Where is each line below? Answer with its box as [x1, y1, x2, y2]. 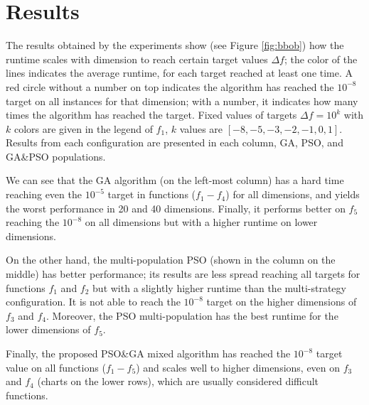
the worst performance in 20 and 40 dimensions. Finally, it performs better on [6, 200, 346, 215]
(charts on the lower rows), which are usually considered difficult [37, 374, 319, 389]
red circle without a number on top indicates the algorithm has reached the [6, 79, 334, 94]
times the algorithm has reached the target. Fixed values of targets [6, 107, 297, 122]
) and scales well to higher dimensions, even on [136, 360, 341, 374]
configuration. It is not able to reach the [6, 294, 181, 309]
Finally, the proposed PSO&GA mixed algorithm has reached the [6, 346, 291, 360]
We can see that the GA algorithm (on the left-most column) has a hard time [6, 173, 344, 188]
